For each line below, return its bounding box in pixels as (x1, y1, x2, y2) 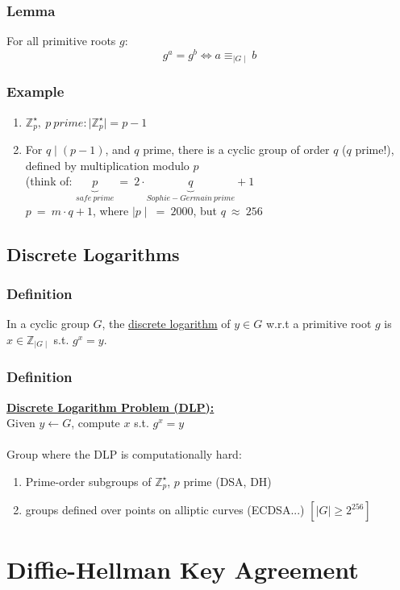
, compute (71, 414, 120, 431)
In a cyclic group (6, 315, 90, 332)
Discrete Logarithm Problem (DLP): (6, 398, 215, 415)
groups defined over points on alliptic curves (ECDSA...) (25, 501, 305, 518)
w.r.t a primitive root (265, 315, 372, 332)
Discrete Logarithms (6, 241, 180, 266)
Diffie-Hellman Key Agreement (6, 552, 359, 585)
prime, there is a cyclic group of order (143, 141, 330, 158)
